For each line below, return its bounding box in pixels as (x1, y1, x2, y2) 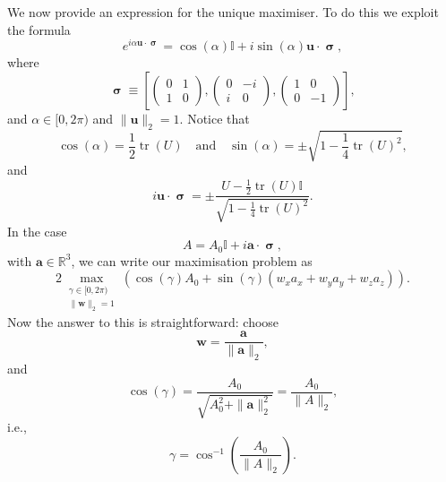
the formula (7, 20, 71, 39)
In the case (7, 221, 67, 240)
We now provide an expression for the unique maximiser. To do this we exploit (7, 3, 439, 21)
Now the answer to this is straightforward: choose (7, 312, 279, 331)
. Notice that (179, 108, 250, 127)
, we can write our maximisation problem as (71, 251, 313, 270)
